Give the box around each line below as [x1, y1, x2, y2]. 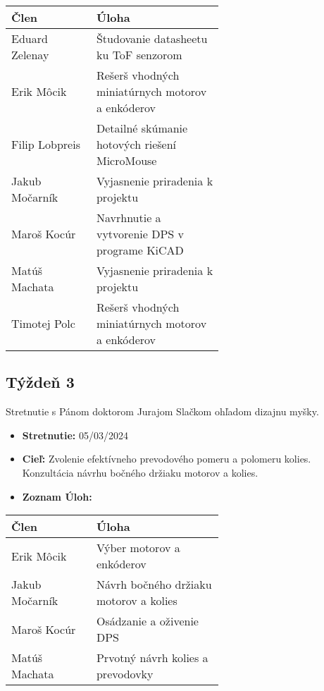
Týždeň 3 [6, 371, 75, 393]
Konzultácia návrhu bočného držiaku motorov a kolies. [22, 465, 258, 479]
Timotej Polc [11, 315, 75, 331]
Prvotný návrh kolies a [96, 649, 208, 666]
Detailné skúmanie [96, 120, 188, 136]
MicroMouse [96, 152, 157, 169]
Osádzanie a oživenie [96, 613, 199, 630]
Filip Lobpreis [11, 136, 80, 152]
